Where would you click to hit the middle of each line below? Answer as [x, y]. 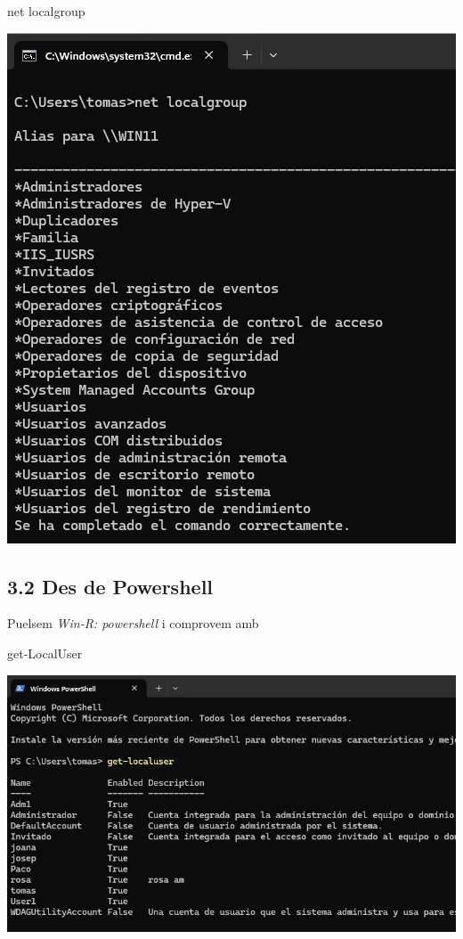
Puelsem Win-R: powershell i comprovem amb [133, 623]
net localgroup [46, 11]
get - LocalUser [45, 653]
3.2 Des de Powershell [110, 586]
